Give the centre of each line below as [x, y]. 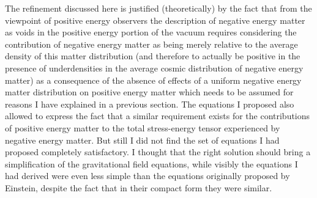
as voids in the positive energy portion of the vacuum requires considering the [151, 32]
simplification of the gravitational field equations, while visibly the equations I [151, 163]
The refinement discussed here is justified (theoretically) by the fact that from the [158, 8]
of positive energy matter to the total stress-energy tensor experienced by [143, 127]
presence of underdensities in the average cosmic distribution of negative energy [154, 68]
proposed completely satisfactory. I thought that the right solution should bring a [158, 152]
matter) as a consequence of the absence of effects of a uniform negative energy [153, 80]
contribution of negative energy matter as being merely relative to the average [151, 44]
